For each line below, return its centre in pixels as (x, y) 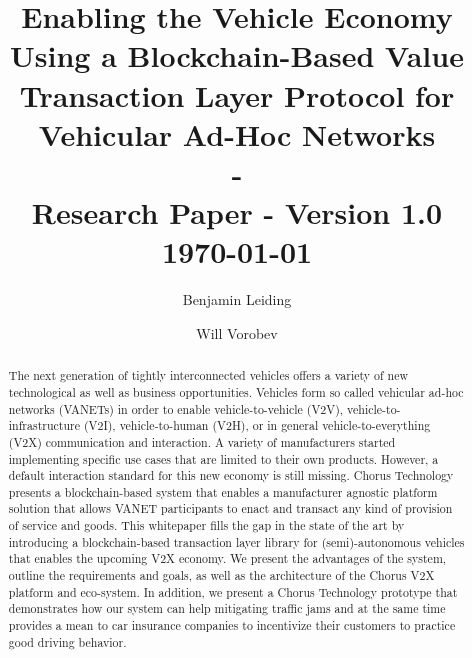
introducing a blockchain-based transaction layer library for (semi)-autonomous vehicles (236, 541)
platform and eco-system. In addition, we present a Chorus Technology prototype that (233, 591)
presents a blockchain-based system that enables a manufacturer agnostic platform (223, 491)
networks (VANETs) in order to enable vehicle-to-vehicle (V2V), (176, 408)
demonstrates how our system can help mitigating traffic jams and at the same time (227, 608)
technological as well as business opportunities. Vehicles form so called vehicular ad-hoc (236, 391)
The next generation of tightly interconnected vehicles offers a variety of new (208, 375)
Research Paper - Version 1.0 (237, 212)
